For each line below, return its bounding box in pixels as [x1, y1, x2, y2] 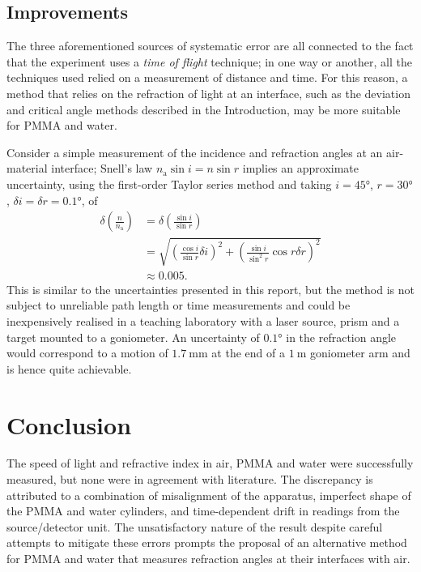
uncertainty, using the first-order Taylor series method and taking [6, 175, 332, 192]
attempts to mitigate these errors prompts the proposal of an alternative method [6, 534, 407, 551]
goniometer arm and [310, 344, 410, 361]
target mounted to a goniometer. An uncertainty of [6, 328, 260, 345]
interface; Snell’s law [51, 160, 153, 177]
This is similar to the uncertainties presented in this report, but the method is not [6, 280, 415, 297]
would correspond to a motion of [6, 344, 168, 361]
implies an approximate [242, 160, 359, 177]
